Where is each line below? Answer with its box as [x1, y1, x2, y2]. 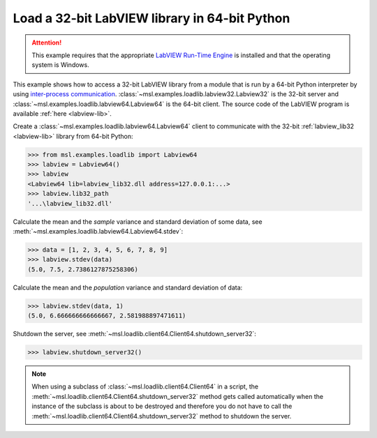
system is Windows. [31, 61, 90, 69]
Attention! [31, 38, 62, 47]
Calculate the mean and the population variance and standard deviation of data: [13, 283, 243, 292]
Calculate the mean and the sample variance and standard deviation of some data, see [13, 217, 263, 226]
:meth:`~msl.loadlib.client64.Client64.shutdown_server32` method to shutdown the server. [31, 411, 292, 420]
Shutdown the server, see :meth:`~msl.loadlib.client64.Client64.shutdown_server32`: [13, 330, 256, 338]
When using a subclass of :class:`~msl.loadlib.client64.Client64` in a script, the [31, 382, 258, 391]
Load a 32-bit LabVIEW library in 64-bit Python [13, 10, 290, 26]
